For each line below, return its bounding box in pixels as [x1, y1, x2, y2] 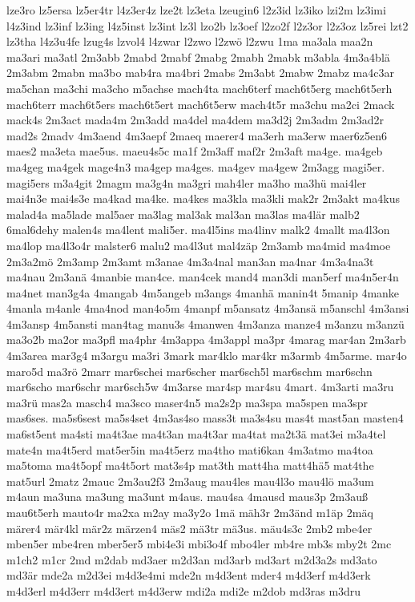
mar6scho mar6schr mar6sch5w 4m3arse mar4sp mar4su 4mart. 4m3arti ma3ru [6, 378, 394, 395]
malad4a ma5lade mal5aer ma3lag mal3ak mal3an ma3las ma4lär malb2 [6, 205, 360, 222]
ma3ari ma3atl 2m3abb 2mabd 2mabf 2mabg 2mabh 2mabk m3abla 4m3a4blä [6, 48, 390, 65]
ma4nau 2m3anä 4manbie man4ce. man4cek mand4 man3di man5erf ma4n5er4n [6, 269, 399, 285]
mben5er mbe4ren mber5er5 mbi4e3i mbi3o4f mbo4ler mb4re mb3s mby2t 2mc [6, 535, 392, 552]
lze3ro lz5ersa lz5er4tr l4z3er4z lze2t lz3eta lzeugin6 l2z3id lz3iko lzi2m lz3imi [6, 2, 386, 18]
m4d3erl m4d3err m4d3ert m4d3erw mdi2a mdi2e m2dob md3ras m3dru [6, 582, 361, 599]
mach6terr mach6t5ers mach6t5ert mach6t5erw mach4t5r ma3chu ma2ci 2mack [6, 95, 395, 112]
